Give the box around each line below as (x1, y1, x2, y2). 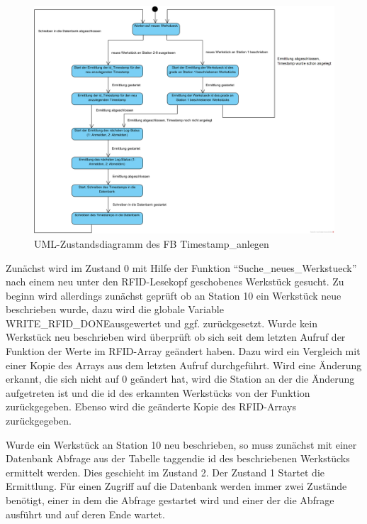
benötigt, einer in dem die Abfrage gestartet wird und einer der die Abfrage (6, 493, 334, 507)
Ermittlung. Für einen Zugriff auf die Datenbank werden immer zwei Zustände (6, 479, 347, 493)
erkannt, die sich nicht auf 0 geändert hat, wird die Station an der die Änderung (6, 371, 355, 386)
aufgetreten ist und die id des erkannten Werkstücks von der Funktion (6, 385, 310, 400)
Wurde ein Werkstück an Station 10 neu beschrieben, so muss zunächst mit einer (6, 437, 357, 452)
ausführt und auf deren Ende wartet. (6, 506, 165, 521)
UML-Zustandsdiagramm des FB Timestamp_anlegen (34, 236, 269, 251)
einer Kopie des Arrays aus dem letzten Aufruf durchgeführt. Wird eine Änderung (6, 357, 362, 372)
